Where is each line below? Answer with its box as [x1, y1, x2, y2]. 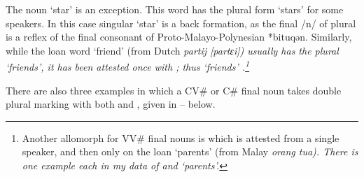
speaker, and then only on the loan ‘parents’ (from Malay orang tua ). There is [22, 144, 358, 159]
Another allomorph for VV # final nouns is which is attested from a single [22, 130, 339, 145]
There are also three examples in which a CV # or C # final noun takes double [6, 83, 342, 97]
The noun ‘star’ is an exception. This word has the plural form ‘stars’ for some [6, 2, 344, 16]
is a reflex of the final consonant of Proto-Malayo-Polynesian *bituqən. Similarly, [6, 29, 352, 44]
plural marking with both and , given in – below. [6, 97, 216, 111]
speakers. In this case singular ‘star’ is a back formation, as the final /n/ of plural [6, 15, 356, 30]
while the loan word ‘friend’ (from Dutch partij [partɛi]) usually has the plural [6, 43, 339, 57]
